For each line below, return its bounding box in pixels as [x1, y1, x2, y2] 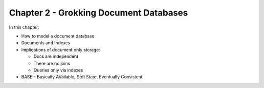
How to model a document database [21, 33, 95, 39]
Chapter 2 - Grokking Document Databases [9, 7, 188, 18]
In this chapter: [9, 24, 40, 30]
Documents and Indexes [21, 40, 70, 46]
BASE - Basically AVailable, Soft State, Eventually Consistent [21, 74, 143, 80]
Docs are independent [33, 53, 78, 59]
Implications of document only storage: [21, 47, 100, 53]
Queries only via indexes [33, 67, 83, 73]
